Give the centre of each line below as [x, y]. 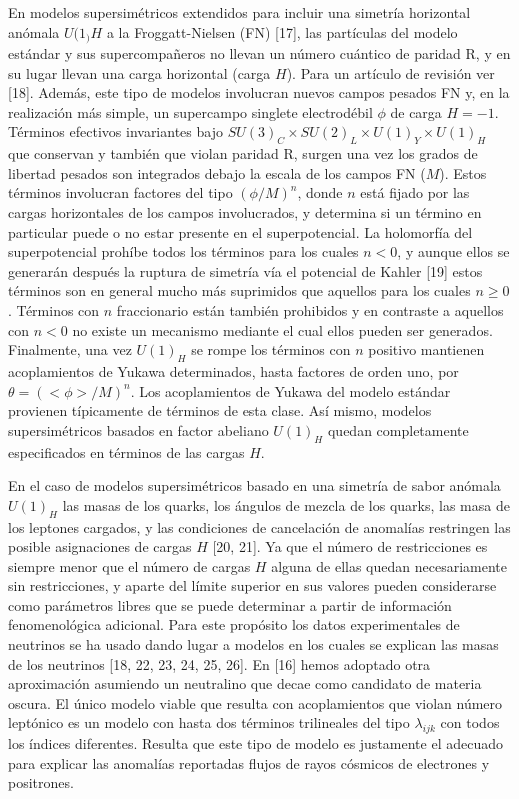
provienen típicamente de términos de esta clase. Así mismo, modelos [220, 410]
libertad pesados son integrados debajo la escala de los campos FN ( [217, 172]
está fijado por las [415, 192]
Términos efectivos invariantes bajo [115, 131]
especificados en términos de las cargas [126, 451]
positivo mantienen [426, 349]
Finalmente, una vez [70, 349]
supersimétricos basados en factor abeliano [138, 429]
